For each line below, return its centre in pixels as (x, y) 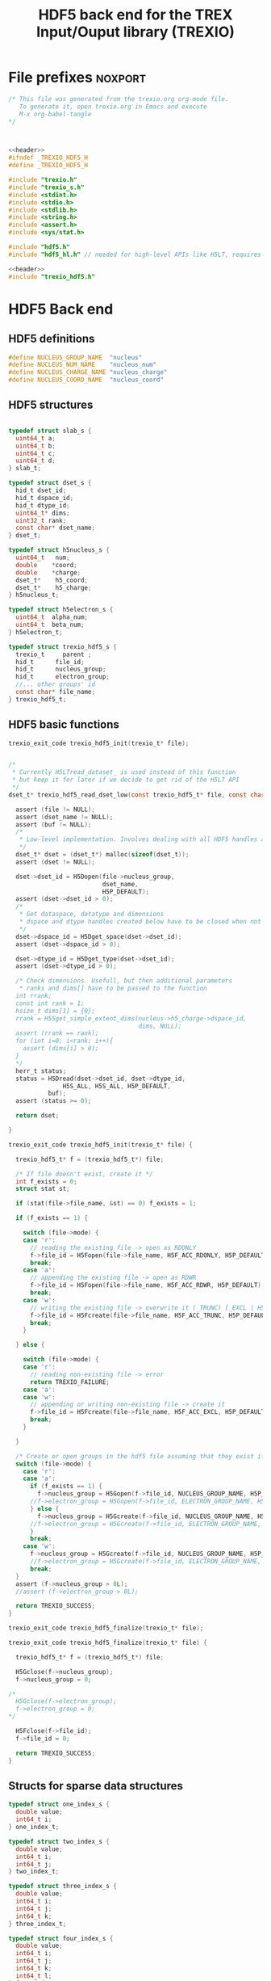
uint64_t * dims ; (43, 513)
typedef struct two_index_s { (59, 1841)
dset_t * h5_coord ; (52, 580)
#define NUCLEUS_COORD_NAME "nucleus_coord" (86, 380)
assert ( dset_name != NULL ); (65, 817)
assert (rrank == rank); (57, 1033)
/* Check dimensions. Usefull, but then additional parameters (124, 981)
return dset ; (38, 1116)
